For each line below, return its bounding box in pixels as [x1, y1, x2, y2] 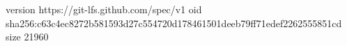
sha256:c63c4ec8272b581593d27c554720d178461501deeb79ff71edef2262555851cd [6, 15, 342, 30]
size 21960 [6, 29, 49, 44]
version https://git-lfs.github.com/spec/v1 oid [6, 2, 202, 16]
